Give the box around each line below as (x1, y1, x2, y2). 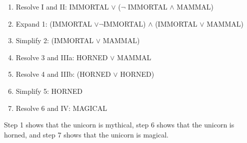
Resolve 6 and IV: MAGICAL (15, 102, 107, 113)
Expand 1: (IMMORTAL (15, 18, 92, 29)
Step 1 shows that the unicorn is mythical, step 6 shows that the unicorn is (4, 119, 234, 130)
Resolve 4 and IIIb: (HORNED (15, 69, 111, 79)
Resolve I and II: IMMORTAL (15, 2, 109, 12)
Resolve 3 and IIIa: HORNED (15, 52, 108, 62)
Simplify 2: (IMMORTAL (15, 35, 94, 46)
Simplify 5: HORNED (15, 85, 83, 96)
